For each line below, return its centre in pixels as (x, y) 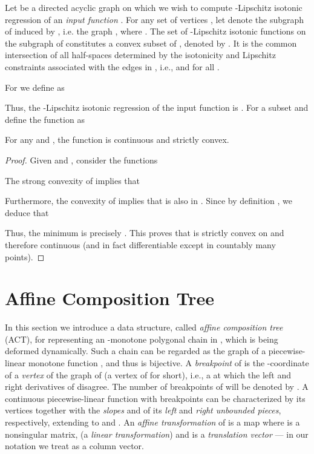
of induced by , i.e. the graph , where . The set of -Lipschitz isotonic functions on (155, 31)
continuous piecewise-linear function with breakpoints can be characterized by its (155, 398)
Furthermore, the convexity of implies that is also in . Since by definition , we (149, 201)
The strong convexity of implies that (73, 180)
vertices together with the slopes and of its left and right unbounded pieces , (143, 410)
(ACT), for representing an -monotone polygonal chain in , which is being (142, 339)
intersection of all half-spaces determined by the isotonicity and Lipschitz (140, 55)
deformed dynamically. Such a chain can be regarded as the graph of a (136, 351)
